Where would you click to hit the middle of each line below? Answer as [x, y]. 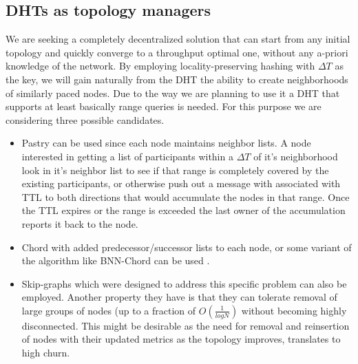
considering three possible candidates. [85, 119]
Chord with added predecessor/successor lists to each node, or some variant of [187, 247]
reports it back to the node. [80, 223]
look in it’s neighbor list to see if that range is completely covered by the [175, 170]
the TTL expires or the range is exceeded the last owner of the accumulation [183, 210]
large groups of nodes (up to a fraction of [109, 310]
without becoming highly [294, 310]
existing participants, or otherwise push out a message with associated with [181, 183]
